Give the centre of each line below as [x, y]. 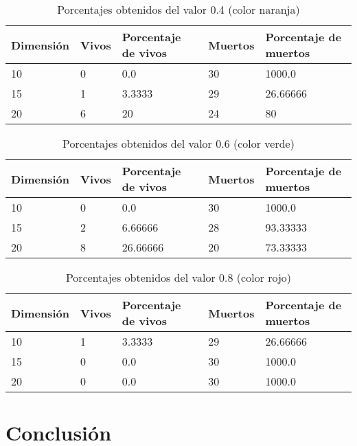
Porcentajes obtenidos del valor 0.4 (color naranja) [178, 9]
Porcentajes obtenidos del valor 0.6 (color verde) [178, 143]
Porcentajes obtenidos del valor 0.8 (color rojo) [178, 277]
